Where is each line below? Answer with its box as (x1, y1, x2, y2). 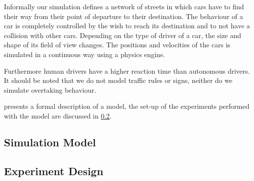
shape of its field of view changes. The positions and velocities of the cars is (4, 40, 231, 50)
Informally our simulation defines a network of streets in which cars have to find (4, 1, 244, 11)
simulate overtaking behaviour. (4, 84, 96, 95)
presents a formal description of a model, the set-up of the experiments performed (4, 101, 250, 111)
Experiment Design (4, 163, 104, 178)
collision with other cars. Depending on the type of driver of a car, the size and (4, 30, 241, 40)
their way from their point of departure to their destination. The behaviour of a (4, 11, 243, 21)
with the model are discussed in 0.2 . (4, 110, 112, 121)
